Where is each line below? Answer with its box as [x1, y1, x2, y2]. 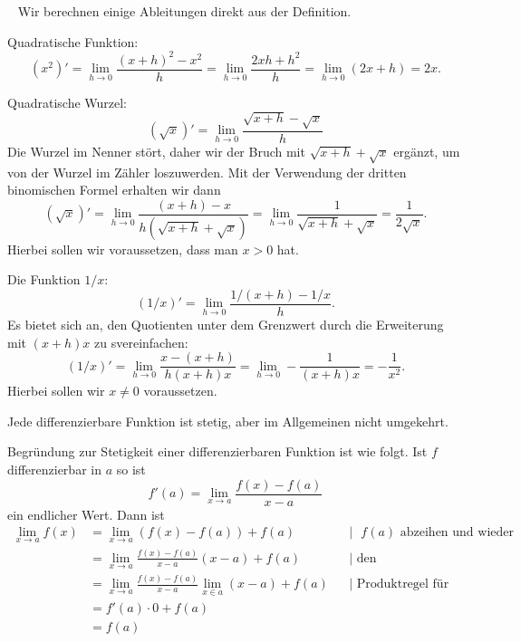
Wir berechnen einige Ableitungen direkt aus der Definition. [17, 2, 352, 20]
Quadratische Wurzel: [7, 92, 128, 111]
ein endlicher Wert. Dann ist [7, 504, 165, 523]
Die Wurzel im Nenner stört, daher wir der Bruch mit [7, 141, 305, 160]
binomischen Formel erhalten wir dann [7, 180, 221, 199]
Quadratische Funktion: [7, 32, 139, 51]
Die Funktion [7, 270, 81, 289]
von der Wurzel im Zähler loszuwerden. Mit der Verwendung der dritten [7, 162, 407, 181]
